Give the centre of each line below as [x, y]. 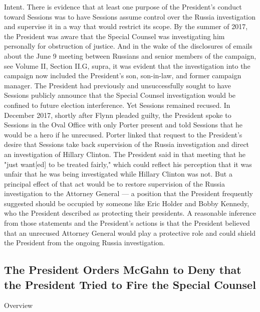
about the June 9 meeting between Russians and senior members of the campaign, [130, 55]
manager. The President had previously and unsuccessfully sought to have [118, 85]
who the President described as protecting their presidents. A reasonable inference [130, 213]
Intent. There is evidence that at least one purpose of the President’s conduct [123, 7]
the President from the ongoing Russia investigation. [85, 243]
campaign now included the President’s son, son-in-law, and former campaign [123, 75]
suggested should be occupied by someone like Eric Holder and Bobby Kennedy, [127, 203]
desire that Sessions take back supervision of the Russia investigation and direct [127, 144]
